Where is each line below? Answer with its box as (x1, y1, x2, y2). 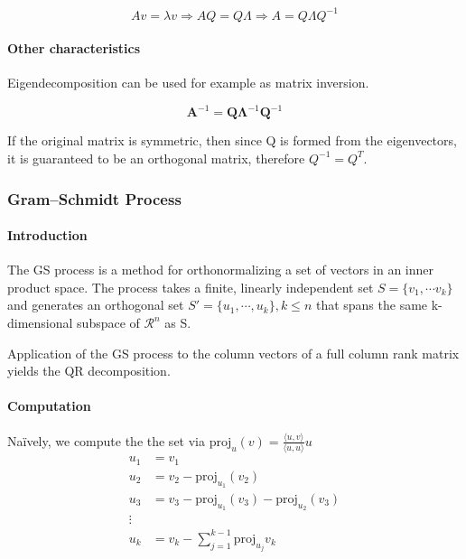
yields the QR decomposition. (7, 361, 171, 380)
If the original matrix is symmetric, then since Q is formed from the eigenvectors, (7, 131, 457, 150)
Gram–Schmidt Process (7, 187, 182, 210)
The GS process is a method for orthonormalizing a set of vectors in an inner (7, 260, 434, 279)
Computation (7, 396, 91, 415)
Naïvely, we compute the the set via (7, 431, 205, 450)
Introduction (7, 226, 88, 245)
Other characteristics (7, 39, 141, 58)
